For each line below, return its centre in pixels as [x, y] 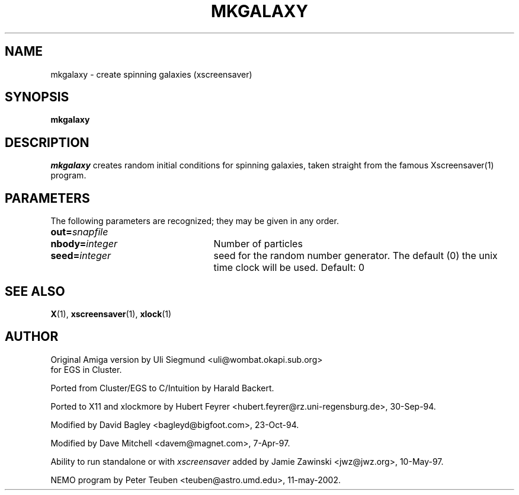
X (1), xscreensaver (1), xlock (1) [111, 314]
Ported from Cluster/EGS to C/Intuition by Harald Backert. [162, 388]
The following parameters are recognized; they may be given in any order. [195, 221]
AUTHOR [32, 337]
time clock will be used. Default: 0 [289, 268]
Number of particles [258, 244]
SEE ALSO [35, 291]
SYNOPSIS [37, 97]
